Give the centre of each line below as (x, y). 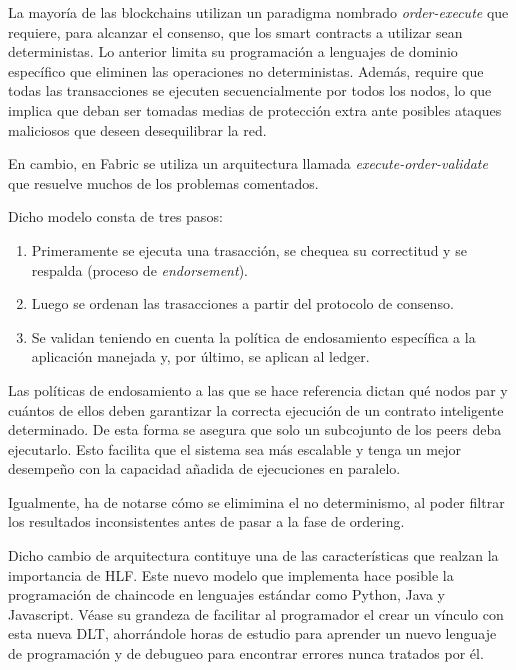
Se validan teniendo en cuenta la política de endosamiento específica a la (253, 336)
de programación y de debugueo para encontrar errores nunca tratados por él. (246, 653)
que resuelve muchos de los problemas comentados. (163, 182)
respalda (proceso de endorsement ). (139, 269)
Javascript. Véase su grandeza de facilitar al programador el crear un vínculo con (256, 613)
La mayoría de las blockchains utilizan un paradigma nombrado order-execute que (258, 12)
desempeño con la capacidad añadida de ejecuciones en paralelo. (204, 468)
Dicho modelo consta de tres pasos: (115, 216)
